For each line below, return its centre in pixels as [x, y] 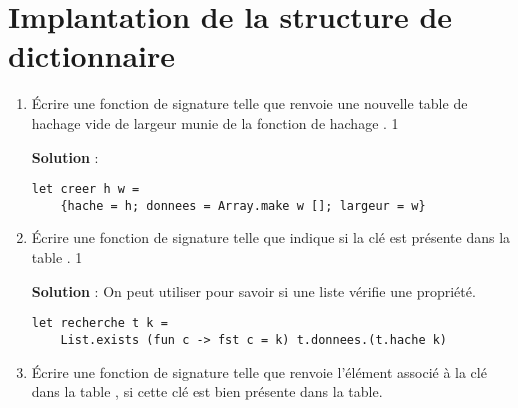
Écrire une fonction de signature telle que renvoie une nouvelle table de [249, 103]
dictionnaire [92, 55]
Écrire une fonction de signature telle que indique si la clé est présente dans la [271, 237]
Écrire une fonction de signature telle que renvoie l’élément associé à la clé [259, 371]
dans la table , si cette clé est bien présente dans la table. [207, 391]
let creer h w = [85, 189]
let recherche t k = [99, 323]
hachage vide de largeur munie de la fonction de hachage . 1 [215, 122]
